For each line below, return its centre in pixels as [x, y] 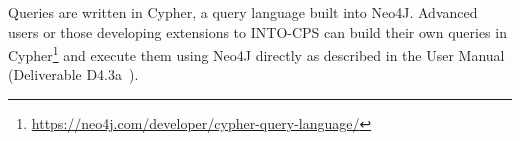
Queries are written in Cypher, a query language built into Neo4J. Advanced [243, 12]
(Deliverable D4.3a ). [73, 74]
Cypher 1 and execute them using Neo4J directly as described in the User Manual [256, 53]
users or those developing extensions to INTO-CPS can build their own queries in [257, 31]
